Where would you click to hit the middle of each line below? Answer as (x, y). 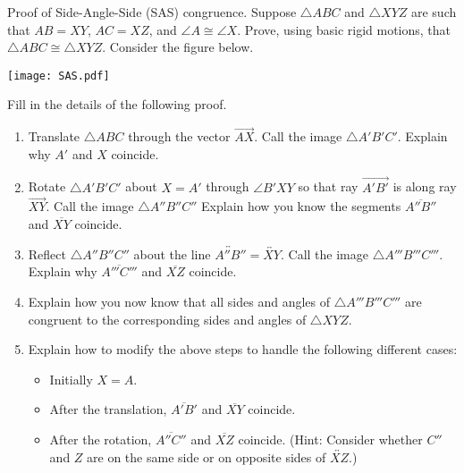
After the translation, (108, 409)
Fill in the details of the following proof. (117, 104)
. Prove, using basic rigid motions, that (344, 29)
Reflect (47, 253)
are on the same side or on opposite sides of (207, 456)
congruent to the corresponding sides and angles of (167, 319)
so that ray (328, 186)
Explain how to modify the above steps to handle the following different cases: (243, 349)
